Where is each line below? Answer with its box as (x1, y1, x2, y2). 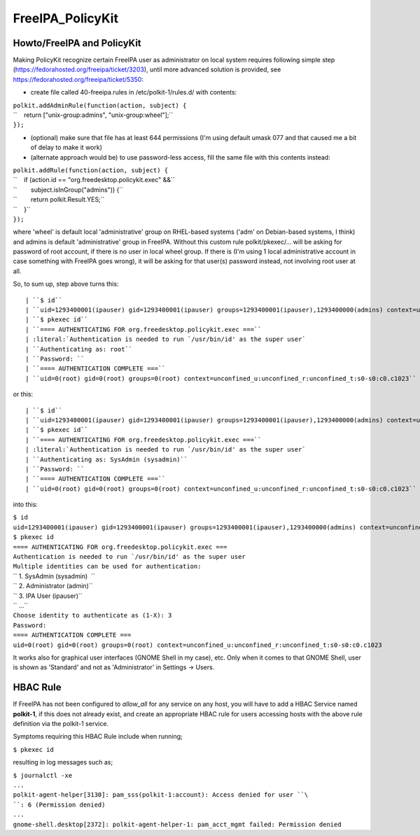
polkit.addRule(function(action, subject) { (13, 166, 169, 174)
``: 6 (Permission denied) (13, 800, 106, 809)
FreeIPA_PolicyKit (13, 11, 119, 26)
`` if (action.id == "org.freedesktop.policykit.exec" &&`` (13, 176, 175, 184)
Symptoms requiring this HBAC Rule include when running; (13, 732, 183, 741)
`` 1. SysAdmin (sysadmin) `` (13, 571, 96, 580)
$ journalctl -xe (13, 771, 73, 779)
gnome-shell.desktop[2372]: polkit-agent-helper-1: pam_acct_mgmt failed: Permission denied (13, 820, 342, 828)
